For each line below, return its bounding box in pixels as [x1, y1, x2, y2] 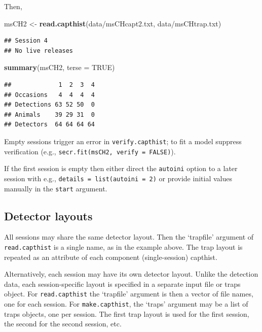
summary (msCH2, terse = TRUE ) [4, 62, 115, 73]
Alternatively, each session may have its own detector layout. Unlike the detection [4, 269, 258, 279]
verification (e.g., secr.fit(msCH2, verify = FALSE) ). [4, 146, 176, 156]
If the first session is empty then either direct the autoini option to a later [4, 163, 238, 174]
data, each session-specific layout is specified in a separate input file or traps [4, 278, 241, 289]
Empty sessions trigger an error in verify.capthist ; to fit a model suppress [4, 136, 242, 146]
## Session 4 [4, 37, 48, 45]
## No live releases [4, 47, 73, 54]
